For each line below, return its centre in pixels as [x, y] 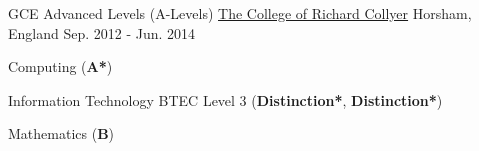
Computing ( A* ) [60, 66]
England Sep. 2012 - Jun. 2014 [102, 32]
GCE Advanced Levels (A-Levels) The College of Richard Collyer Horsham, [240, 13]
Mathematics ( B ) [61, 133]
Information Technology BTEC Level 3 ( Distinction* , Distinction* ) [225, 99]
